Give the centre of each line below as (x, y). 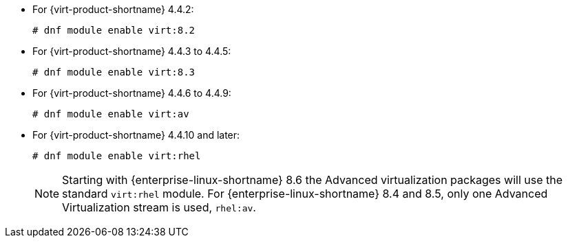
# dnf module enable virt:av (111, 114)
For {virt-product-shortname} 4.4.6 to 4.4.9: (132, 93)
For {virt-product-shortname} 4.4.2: (113, 9)
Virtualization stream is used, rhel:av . (159, 207)
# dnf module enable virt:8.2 (114, 30)
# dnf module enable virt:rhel (117, 156)
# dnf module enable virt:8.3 (114, 72)
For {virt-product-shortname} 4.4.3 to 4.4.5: (132, 51)
